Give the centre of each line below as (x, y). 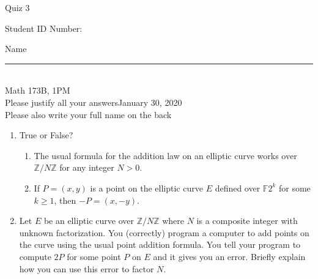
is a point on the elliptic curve (146, 188)
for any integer (87, 167)
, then (65, 200)
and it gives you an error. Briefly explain (229, 256)
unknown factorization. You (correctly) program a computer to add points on (164, 232)
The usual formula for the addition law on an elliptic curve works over (165, 155)
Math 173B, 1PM (38, 90)
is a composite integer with (247, 221)
